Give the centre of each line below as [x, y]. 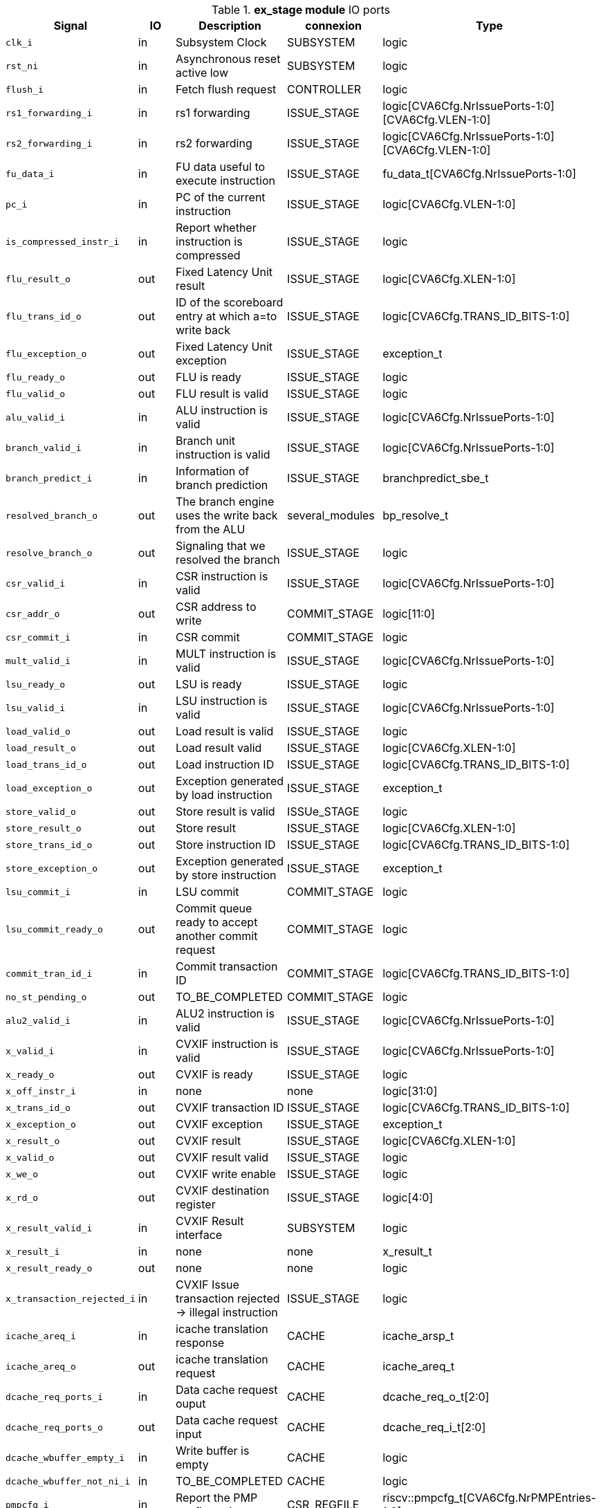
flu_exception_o [46, 353]
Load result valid [219, 748]
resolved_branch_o [52, 515]
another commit [217, 936]
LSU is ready [209, 684]
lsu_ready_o [36, 684]
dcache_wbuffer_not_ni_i [68, 1481]
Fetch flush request [226, 89]
